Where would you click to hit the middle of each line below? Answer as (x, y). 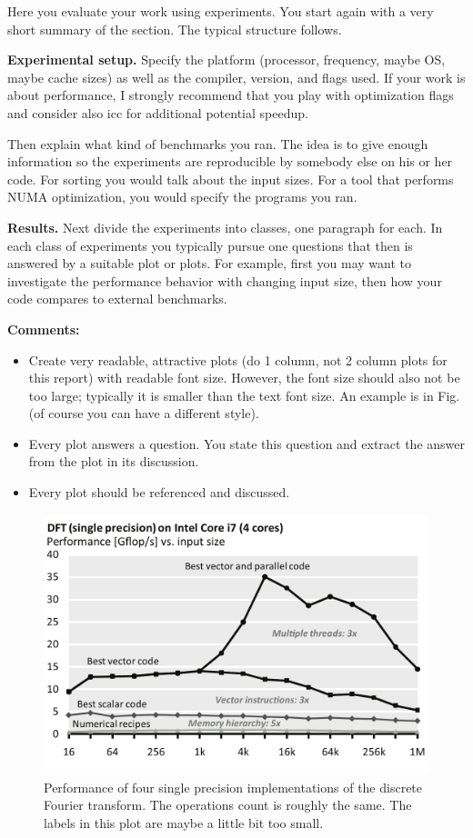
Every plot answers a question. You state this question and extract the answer (247, 443)
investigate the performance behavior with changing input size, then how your (225, 280)
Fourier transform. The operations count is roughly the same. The (228, 805)
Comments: (44, 329)
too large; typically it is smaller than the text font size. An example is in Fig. (244, 395)
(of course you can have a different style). (144, 413)
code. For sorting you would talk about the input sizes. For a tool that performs (231, 179)
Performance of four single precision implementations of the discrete (233, 787)
